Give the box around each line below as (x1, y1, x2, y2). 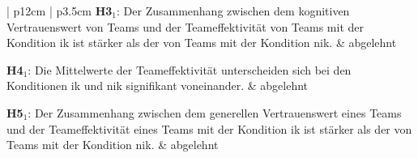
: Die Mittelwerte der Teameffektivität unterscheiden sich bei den (28, 61, 352, 78)
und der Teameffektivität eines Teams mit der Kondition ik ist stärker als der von (6, 120, 412, 137)
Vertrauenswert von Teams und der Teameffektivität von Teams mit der (6, 18, 364, 35)
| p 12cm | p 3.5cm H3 (6, 2, 113, 19)
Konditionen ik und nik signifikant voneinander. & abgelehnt (6, 77, 309, 94)
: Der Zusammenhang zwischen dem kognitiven (117, 2, 350, 19)
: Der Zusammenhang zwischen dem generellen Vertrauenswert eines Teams (28, 104, 402, 121)
